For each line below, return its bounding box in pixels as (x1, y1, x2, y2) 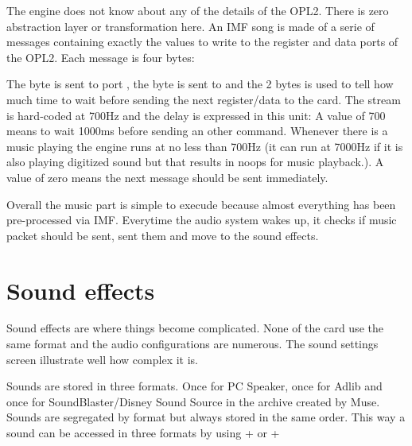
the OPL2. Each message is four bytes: (6, 48, 195, 65)
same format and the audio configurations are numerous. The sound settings (6, 335, 379, 352)
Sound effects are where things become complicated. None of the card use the (6, 320, 383, 336)
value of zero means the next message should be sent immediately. (6, 169, 328, 185)
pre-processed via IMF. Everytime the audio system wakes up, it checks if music (6, 211, 397, 228)
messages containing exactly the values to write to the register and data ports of (6, 33, 398, 50)
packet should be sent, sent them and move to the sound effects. (6, 227, 319, 243)
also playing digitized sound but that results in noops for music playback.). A (6, 153, 384, 170)
